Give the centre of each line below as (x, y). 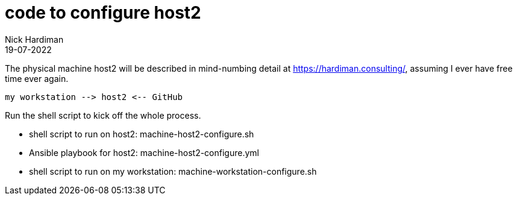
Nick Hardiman (34, 39)
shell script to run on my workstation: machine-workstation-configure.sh (173, 171)
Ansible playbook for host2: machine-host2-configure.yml (144, 152)
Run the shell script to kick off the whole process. (103, 115)
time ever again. (37, 78)
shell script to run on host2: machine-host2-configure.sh (142, 134)
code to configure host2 (103, 13)
